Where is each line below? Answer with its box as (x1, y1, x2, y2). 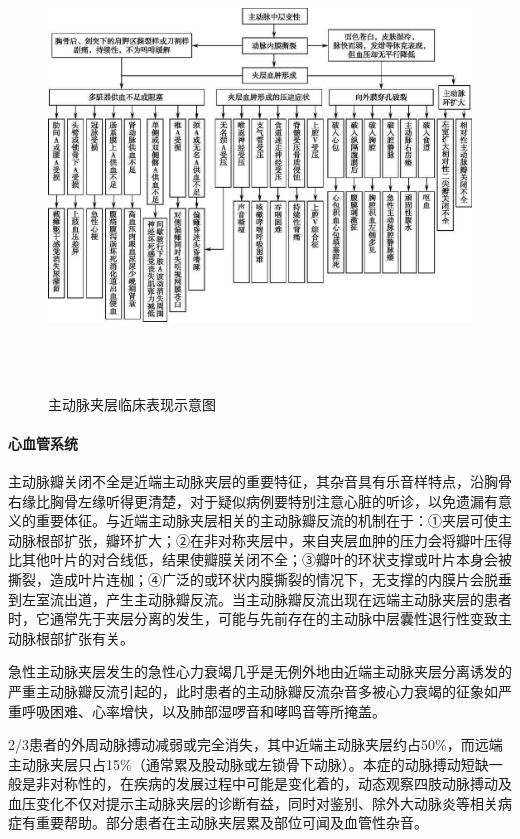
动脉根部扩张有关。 (8, 627, 134, 648)
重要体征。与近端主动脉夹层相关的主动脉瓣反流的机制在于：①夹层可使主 (35, 510, 512, 531)
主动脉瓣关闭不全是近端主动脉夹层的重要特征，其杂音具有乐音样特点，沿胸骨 (8, 470, 512, 491)
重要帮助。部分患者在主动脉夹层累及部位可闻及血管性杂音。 (35, 812, 428, 833)
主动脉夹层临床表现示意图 (48, 393, 216, 414)
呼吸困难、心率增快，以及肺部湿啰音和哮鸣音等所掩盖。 (21, 700, 386, 721)
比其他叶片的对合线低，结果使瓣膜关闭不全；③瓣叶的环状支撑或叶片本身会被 (8, 549, 512, 570)
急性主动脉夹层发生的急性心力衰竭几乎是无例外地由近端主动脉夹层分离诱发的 (8, 661, 512, 682)
